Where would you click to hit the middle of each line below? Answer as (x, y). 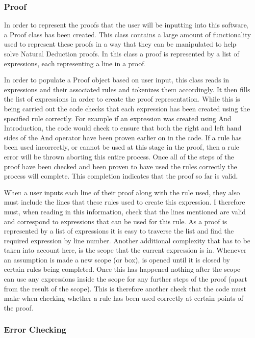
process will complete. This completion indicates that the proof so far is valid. (121, 176)
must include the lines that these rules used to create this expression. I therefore (125, 202)
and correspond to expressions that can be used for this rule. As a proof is (115, 221)
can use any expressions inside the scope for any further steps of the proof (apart (126, 279)
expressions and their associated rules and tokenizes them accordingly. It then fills (127, 89)
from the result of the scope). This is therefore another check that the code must (125, 288)
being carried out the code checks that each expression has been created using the (127, 108)
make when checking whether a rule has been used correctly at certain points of (124, 298)
